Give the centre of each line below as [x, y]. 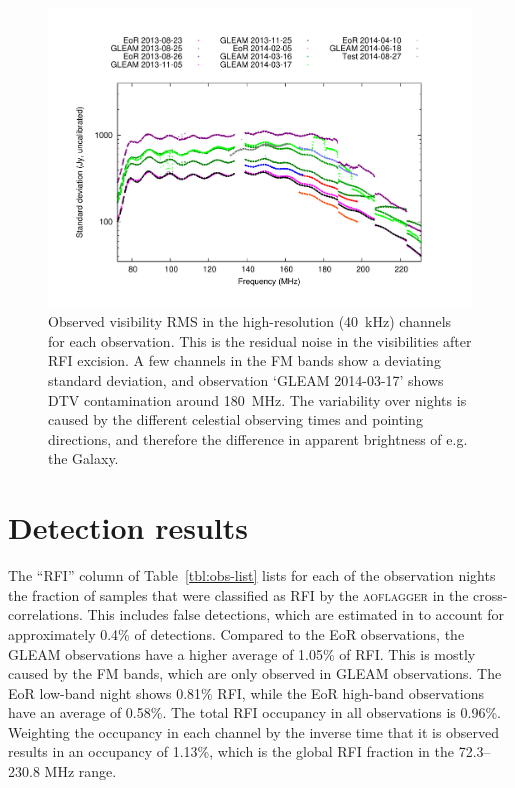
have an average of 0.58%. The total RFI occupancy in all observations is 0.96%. [254, 712]
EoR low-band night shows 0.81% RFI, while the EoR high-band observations [246, 692]
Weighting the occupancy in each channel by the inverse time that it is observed [254, 731]
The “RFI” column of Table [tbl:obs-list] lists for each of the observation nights [252, 575]
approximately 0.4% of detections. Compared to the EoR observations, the [236, 633]
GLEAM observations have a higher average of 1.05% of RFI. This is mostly [242, 653]
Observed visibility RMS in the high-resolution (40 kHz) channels [250, 321]
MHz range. [80, 771]
